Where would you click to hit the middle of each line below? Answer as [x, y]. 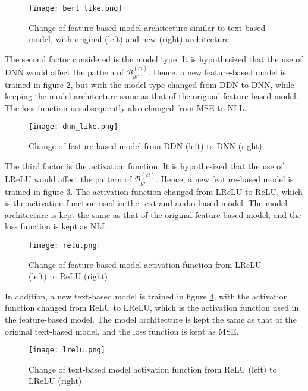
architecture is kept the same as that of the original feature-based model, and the [153, 214]
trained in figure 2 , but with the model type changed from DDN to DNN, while [150, 84]
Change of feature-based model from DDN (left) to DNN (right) [145, 146]
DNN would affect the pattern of [65, 72]
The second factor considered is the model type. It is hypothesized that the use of [154, 59]
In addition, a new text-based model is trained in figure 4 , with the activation [147, 296]
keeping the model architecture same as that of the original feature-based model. [152, 96]
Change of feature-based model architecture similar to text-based [147, 27]
